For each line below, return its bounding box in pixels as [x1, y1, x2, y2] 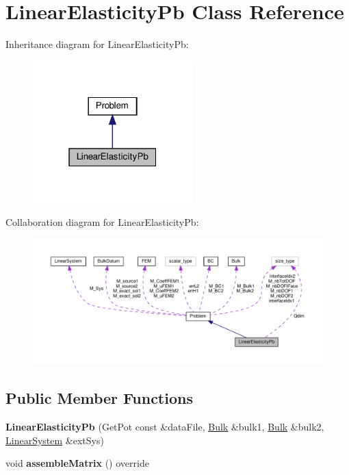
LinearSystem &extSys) [5, 433, 104, 447]
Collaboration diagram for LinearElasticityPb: [5, 215, 199, 229]
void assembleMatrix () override [5, 456, 149, 470]
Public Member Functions [5, 387, 193, 409]
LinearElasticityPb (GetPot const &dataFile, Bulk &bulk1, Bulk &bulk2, [5, 420, 324, 434]
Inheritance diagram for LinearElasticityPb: [5, 37, 189, 51]
